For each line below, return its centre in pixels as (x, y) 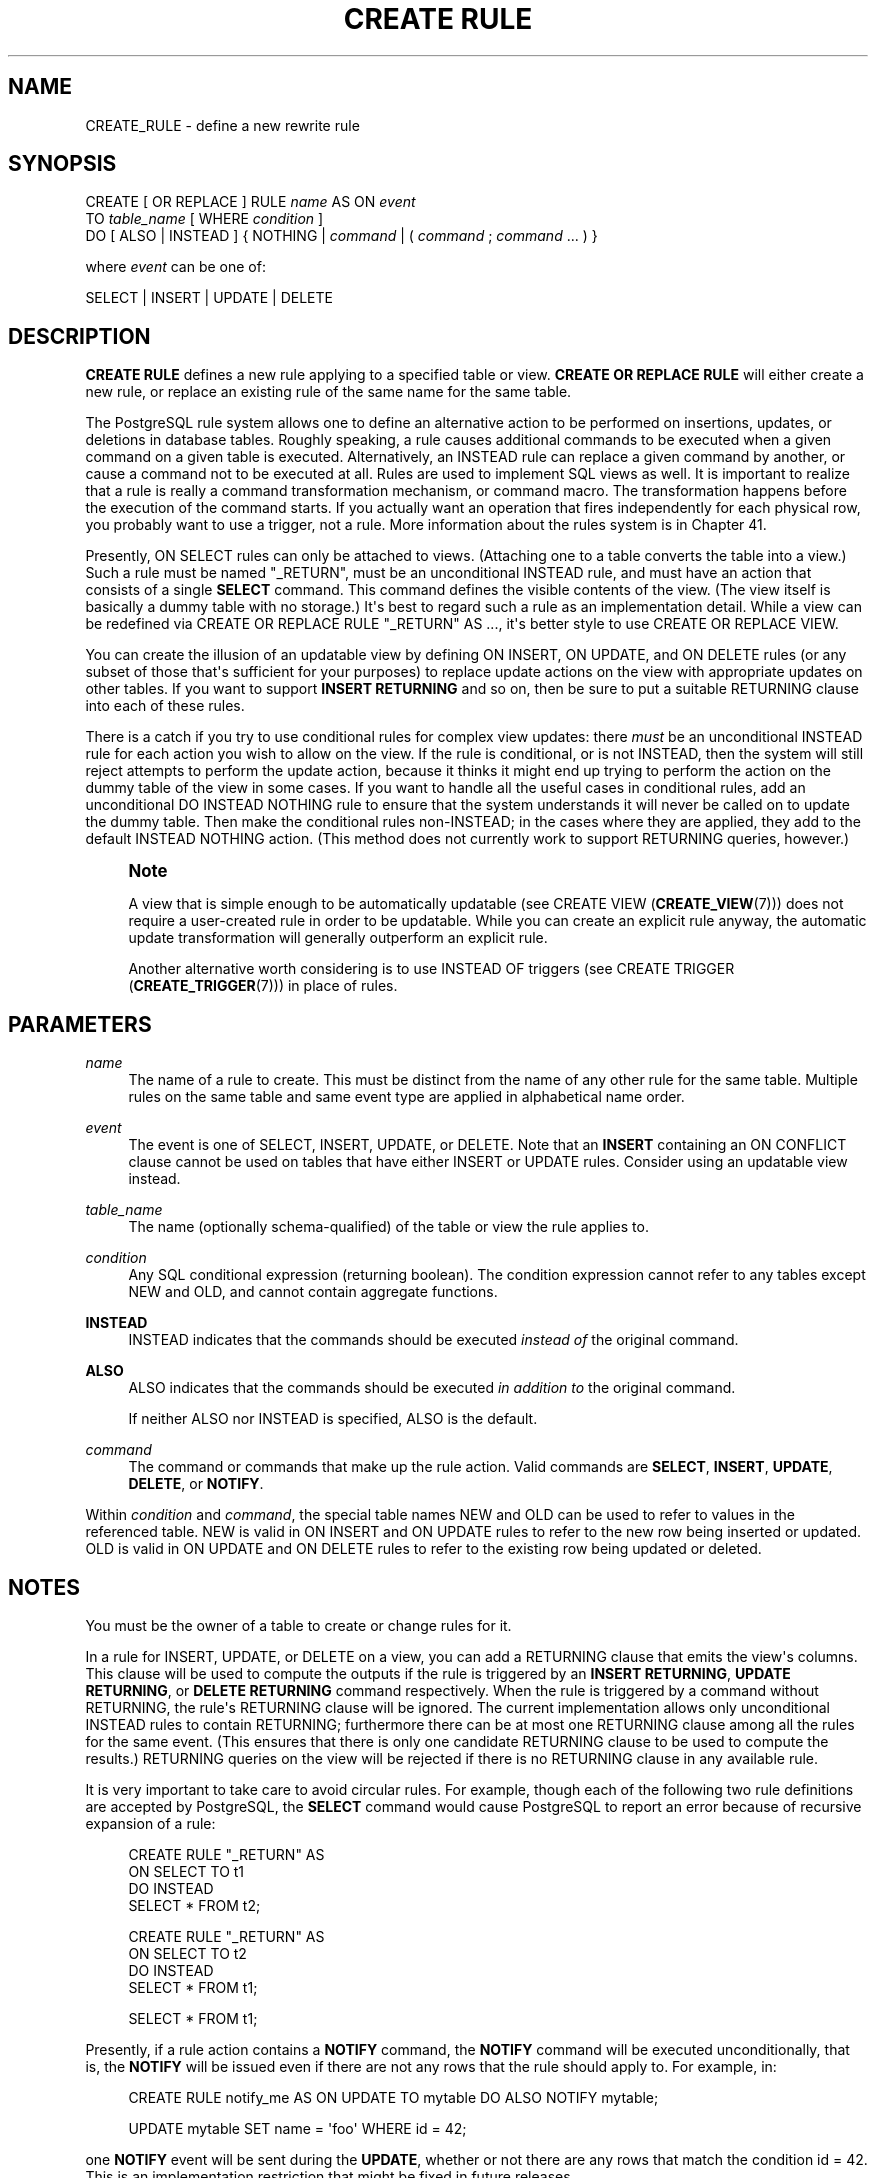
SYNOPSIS (62, 164)
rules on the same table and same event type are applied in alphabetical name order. (406, 1097)
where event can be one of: (175, 267)
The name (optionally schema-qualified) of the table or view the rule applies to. (388, 1227)
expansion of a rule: (150, 1823)
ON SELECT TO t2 (187, 1953)
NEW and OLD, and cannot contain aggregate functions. (313, 1292)
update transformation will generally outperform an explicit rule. (338, 938)
